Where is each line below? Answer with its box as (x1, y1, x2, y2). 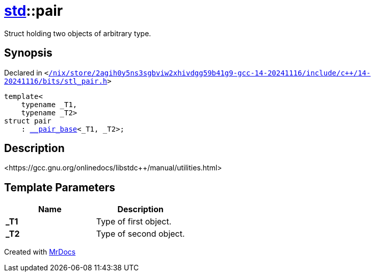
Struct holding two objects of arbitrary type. (4, 29, 151, 38)
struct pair (4, 116, 51, 125)
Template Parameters (4, 181, 116, 194)
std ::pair (4, 2, 63, 19)
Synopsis (4, 46, 52, 60)
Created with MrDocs (4, 247, 76, 257)
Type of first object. (96, 216, 172, 227)
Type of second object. (96, 229, 185, 239)
